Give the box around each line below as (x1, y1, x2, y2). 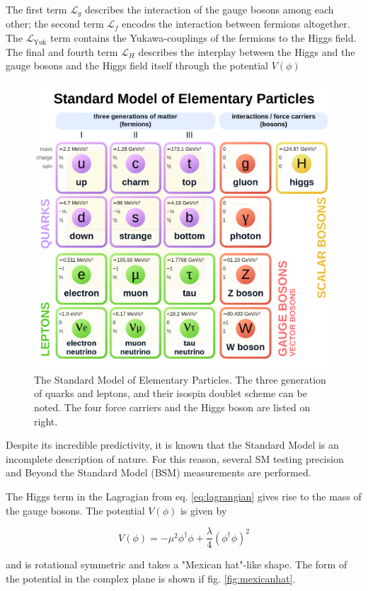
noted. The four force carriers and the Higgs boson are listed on (34, 399, 311, 414)
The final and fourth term (6, 44, 118, 59)
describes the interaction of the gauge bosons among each (85, 2, 334, 16)
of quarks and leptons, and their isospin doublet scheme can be (34, 386, 307, 401)
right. (34, 413, 58, 428)
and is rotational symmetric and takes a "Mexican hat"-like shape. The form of (6, 557, 347, 572)
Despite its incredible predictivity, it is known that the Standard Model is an (6, 437, 339, 452)
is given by (180, 503, 227, 517)
